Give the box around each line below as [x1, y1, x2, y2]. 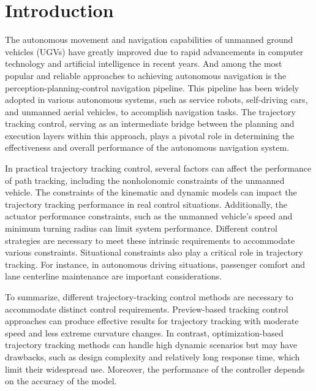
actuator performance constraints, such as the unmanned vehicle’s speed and [5, 210, 293, 222]
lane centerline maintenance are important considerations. [5, 270, 222, 283]
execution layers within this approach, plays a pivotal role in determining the [5, 129, 295, 142]
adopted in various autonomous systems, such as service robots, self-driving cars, [5, 93, 308, 106]
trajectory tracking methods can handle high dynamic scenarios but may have [5, 338, 298, 351]
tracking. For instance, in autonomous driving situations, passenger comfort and [5, 257, 306, 270]
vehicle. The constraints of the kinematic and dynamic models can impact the [5, 186, 297, 199]
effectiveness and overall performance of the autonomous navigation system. [5, 141, 290, 154]
